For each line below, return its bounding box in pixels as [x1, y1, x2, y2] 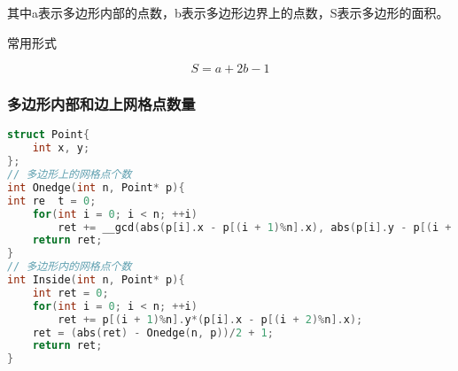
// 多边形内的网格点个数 [7, 260, 132, 274]
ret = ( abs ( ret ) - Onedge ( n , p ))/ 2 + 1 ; [32, 326, 274, 339]
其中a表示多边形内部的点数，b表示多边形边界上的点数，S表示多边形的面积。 [7, 4, 449, 21]
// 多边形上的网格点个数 [7, 168, 132, 182]
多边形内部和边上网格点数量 [7, 93, 196, 115]
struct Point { [7, 128, 90, 142]
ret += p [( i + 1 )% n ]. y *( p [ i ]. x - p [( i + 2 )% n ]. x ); [58, 313, 363, 326]
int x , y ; [32, 142, 90, 155]
